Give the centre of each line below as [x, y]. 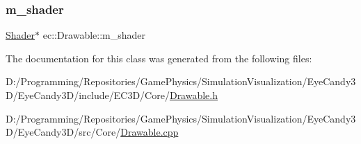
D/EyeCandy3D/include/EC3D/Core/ [88, 95]
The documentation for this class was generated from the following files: [159, 58]
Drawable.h [194, 95]
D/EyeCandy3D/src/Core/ [63, 132]
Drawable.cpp [150, 132]
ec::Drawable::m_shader [94, 35]
